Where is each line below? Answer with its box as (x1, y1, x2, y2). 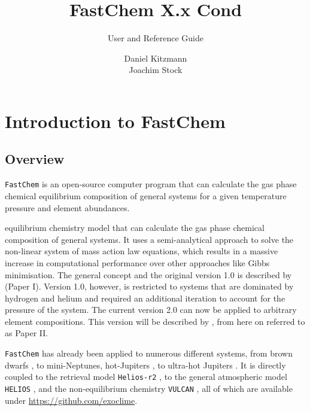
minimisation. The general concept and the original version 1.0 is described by (5, 268, 292, 281)
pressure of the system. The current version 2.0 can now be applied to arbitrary (5, 303, 297, 316)
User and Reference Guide (108, 32, 203, 44)
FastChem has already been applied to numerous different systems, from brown (5, 347, 293, 360)
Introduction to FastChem (5, 108, 226, 133)
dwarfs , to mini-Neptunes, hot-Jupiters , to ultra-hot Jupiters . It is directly (5, 358, 286, 371)
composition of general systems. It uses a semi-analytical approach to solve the (5, 233, 294, 245)
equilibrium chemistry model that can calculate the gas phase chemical (5, 221, 265, 234)
